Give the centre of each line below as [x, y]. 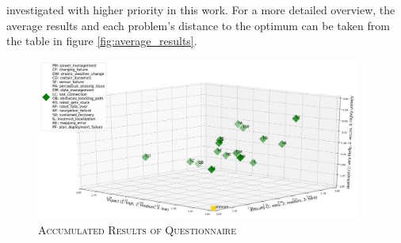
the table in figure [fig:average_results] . [102, 41]
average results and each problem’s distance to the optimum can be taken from [198, 25]
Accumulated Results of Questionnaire [137, 229]
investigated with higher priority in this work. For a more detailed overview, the [201, 9]
